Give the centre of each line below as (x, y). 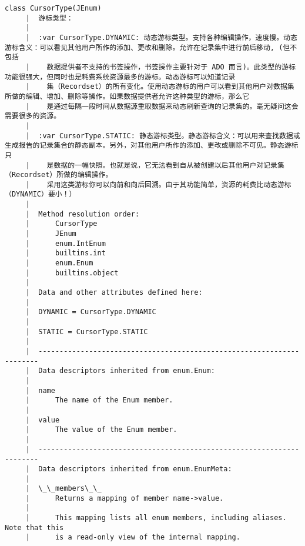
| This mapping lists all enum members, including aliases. (156, 518)
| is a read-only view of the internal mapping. (133, 537)
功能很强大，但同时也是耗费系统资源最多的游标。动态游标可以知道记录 (120, 77)
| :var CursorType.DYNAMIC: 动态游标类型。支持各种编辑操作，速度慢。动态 (161, 37)
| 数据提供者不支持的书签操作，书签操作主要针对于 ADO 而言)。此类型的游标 (161, 67)
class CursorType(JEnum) (53, 8)
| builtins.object (72, 273)
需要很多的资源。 (33, 116)
